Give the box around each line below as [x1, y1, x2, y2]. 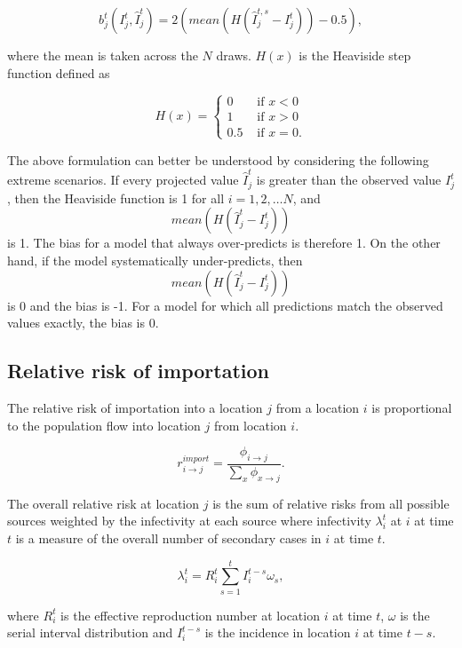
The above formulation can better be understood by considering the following [7, 150, 429, 169]
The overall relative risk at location [7, 494, 200, 512]
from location [213, 415, 287, 434]
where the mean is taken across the [7, 46, 198, 64]
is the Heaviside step [299, 46, 411, 64]
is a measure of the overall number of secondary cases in [15, 529, 322, 547]
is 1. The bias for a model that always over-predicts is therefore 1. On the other [7, 233, 441, 252]
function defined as [7, 63, 110, 82]
